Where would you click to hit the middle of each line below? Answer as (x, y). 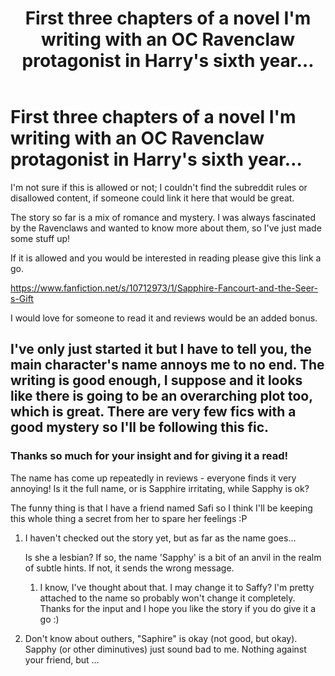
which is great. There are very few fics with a (153, 412)
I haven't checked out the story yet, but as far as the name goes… (160, 538)
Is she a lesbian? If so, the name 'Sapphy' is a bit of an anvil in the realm (173, 557)
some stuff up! (40, 238)
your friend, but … (62, 659)
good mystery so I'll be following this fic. (140, 427)
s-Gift (22, 298)
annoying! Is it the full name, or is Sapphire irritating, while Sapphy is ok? (160, 488)
